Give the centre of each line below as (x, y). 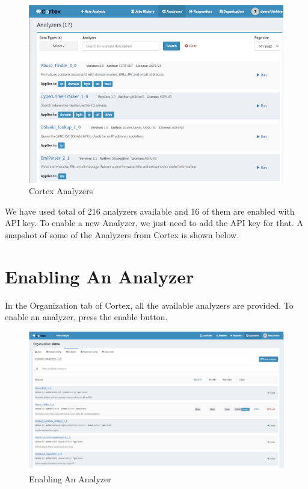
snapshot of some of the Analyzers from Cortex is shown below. (122, 234)
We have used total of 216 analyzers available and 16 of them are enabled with (150, 211)
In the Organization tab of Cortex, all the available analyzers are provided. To (149, 305)
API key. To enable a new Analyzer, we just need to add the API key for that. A (154, 223)
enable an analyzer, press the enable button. (86, 317)
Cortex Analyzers (61, 191)
